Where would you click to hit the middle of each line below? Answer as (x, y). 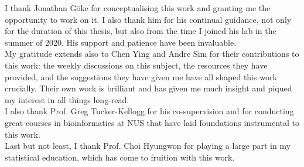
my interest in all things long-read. (67, 99)
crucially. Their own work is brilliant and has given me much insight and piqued (148, 88)
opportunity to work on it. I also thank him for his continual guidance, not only (148, 19)
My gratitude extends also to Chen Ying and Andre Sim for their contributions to (152, 54)
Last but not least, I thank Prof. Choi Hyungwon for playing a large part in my (148, 146)
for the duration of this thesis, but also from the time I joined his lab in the (141, 31)
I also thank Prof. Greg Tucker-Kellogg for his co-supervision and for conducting (149, 111)
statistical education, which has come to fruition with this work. (120, 157)
